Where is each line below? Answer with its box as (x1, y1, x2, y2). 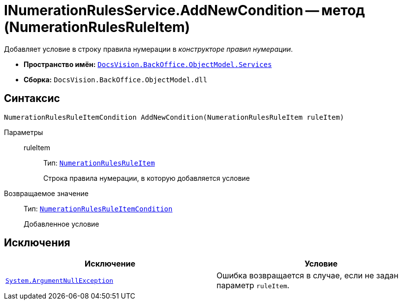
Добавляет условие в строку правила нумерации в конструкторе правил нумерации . (4, 44, 293, 53)
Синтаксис (4, 92, 60, 105)
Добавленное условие (24, 219, 99, 228)
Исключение (85, 259, 135, 269)
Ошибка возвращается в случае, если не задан (216, 270, 399, 281)
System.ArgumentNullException (5, 276, 114, 284)
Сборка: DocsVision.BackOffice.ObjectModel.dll (24, 75, 208, 84)
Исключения (4, 236, 70, 249)
